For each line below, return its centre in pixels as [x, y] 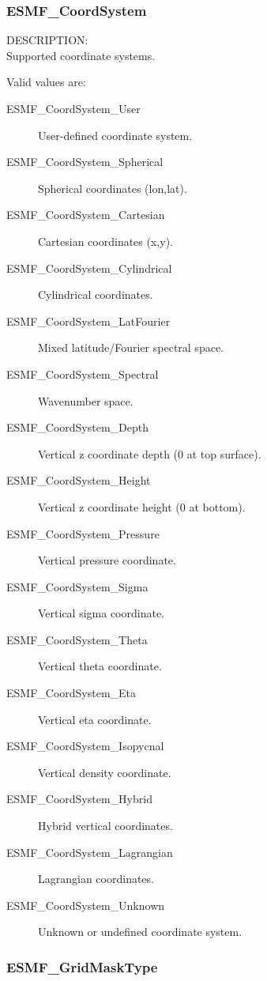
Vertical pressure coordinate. [107, 560]
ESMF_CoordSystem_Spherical [85, 162]
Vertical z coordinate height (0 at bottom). [142, 506]
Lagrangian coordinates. [96, 879]
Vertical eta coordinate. [95, 719]
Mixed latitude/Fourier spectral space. [131, 347]
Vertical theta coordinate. [100, 666]
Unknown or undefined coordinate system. [140, 932]
